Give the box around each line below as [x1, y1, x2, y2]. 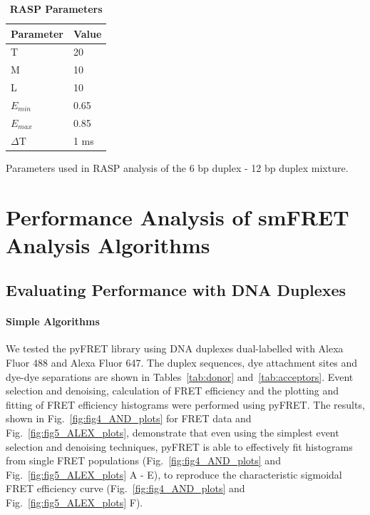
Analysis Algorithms [6, 230, 210, 259]
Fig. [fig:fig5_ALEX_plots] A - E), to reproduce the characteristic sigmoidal [6, 466, 342, 481]
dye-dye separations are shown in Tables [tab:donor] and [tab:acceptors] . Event [6, 369, 354, 384]
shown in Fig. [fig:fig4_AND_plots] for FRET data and [6, 411, 252, 426]
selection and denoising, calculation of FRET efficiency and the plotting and [6, 383, 339, 398]
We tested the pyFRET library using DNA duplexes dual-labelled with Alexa [6, 341, 344, 356]
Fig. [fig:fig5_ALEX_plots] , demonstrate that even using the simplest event [6, 425, 339, 440]
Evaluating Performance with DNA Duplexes [6, 279, 346, 301]
